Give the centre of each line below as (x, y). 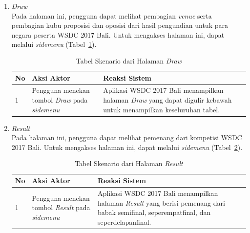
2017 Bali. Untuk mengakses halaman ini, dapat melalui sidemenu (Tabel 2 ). (127, 147)
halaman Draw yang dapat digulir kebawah (167, 100)
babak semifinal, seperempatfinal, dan (154, 212)
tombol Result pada (61, 207)
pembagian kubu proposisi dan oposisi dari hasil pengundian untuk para (120, 25)
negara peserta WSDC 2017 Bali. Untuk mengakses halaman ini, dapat (118, 34)
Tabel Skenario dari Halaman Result (129, 163)
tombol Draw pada (60, 100)
